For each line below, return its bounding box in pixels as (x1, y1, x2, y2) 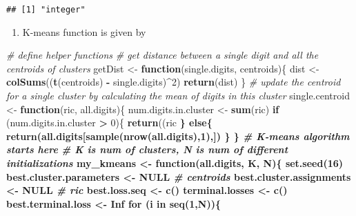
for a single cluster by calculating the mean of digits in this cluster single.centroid (6, 88, 350, 103)
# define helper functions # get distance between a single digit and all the (6, 48, 319, 62)
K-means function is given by (22, 24, 146, 39)
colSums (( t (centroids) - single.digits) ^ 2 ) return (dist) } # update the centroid (6, 75, 341, 89)
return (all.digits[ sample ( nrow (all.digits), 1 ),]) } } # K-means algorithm (6, 128, 350, 143)
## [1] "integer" (6, 5, 86, 14)
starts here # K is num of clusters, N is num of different (6, 142, 288, 157)
